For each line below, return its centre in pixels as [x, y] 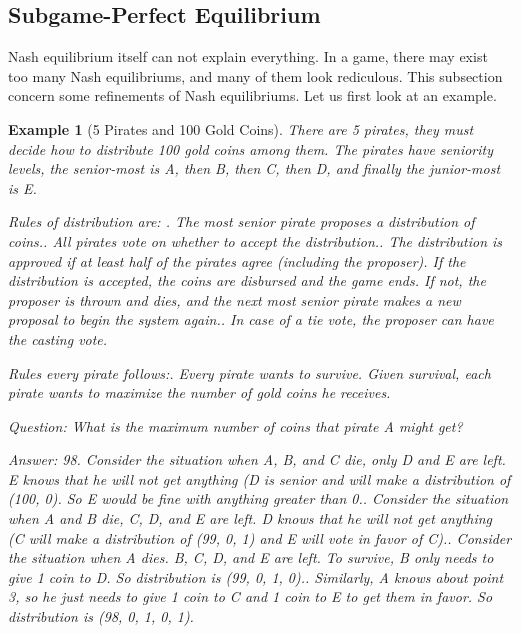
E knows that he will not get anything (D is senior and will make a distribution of [259, 478]
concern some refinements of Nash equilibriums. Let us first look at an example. [252, 95]
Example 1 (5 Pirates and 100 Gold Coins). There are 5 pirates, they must [241, 128]
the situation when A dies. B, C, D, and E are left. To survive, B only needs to [251, 557]
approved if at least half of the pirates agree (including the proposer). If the [237, 260]
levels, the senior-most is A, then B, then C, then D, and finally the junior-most [254, 168]
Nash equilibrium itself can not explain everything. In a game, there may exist [248, 56]
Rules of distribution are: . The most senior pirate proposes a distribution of [241, 221]
